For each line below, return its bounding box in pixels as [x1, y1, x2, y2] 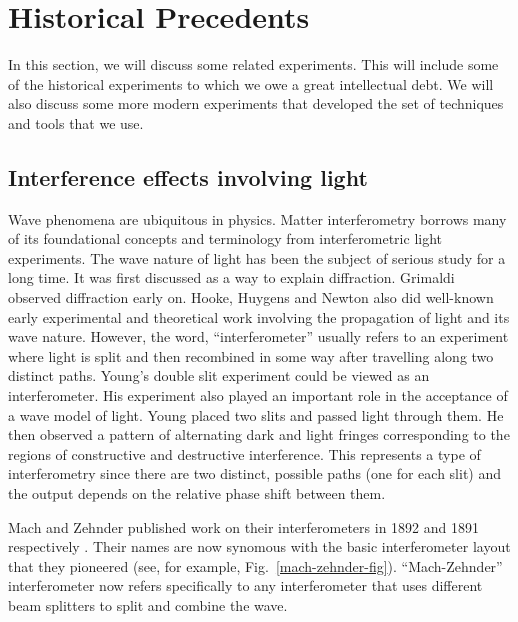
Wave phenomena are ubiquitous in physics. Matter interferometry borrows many [8, 208, 507, 229]
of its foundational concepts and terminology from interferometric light [8, 228, 442, 249]
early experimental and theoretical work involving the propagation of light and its [8, 306, 510, 327]
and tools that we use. [8, 112, 144, 133]
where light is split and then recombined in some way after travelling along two [8, 345, 494, 366]
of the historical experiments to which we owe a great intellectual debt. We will [8, 73, 494, 94]
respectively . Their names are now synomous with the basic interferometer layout [8, 536, 511, 557]
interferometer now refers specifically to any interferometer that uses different [8, 575, 483, 596]
